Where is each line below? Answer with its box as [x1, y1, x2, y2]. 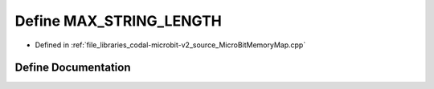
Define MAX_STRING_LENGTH [14, 12, 223, 30]
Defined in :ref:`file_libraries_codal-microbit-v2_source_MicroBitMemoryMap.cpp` [35, 40, 306, 50]
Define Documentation [14, 61, 131, 75]
